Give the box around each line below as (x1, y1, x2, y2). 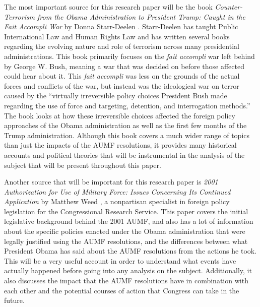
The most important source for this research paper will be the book (4, 2, 213, 12)
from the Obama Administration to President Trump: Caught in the (37, 11, 245, 22)
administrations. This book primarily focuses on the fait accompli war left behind (4, 50, 255, 61)
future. (4, 295, 25, 305)
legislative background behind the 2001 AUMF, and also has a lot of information (4, 216, 253, 226)
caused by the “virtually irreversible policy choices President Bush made (4, 90, 227, 101)
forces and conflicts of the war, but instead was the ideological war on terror (4, 80, 239, 91)
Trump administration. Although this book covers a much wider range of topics (4, 130, 250, 140)
